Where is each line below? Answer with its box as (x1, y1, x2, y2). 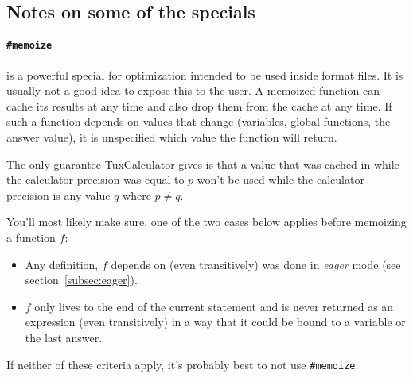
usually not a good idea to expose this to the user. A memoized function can (6, 82, 380, 99)
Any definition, (25, 255, 99, 272)
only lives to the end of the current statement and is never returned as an (34, 298, 394, 314)
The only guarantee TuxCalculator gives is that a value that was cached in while (6, 155, 399, 172)
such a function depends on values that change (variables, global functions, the (6, 113, 391, 130)
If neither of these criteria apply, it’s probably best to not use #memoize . (6, 356, 359, 372)
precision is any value (6, 186, 111, 203)
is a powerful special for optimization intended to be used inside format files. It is (6, 66, 403, 83)
